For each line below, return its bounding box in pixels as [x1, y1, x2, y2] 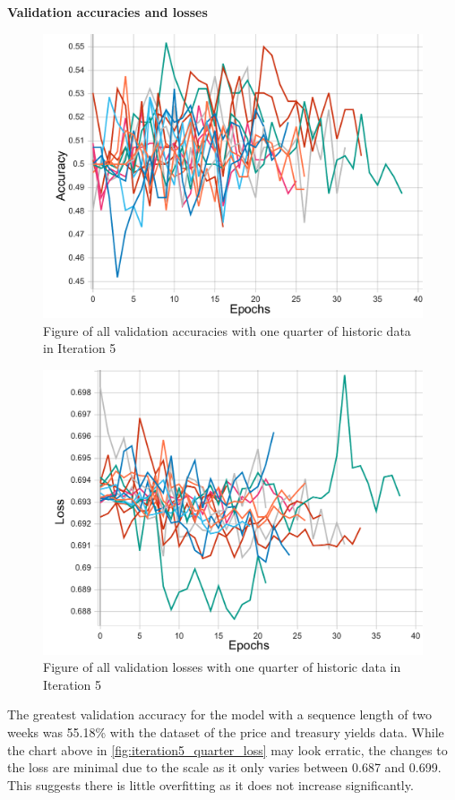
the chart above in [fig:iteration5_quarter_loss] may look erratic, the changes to [7, 740, 448, 759]
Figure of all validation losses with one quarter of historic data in [43, 658, 401, 676]
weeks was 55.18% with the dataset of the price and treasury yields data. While [7, 722, 444, 741]
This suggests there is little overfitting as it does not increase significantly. [7, 775, 414, 794]
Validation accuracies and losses [7, 3, 208, 21]
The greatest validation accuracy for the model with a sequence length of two [7, 705, 432, 724]
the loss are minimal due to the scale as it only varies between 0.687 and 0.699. [7, 758, 442, 777]
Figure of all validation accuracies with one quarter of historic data [43, 321, 411, 340]
